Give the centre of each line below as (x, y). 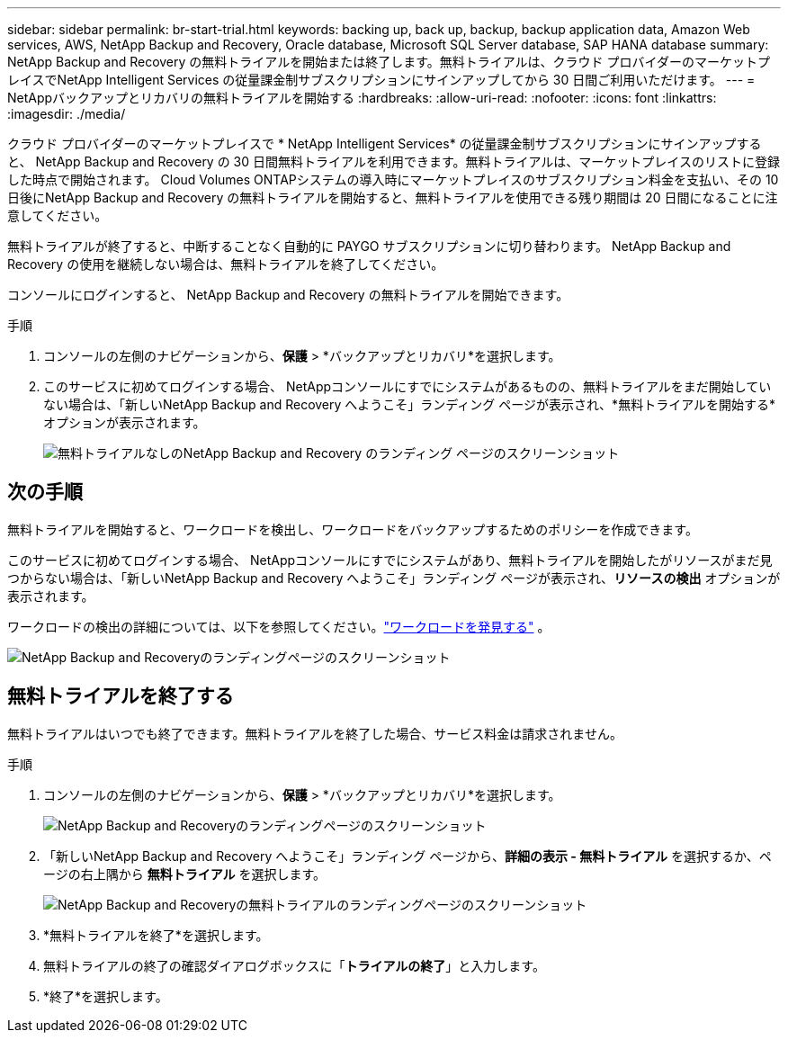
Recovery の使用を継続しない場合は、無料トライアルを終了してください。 (226, 264)
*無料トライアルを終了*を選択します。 (156, 935)
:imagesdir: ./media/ (67, 114)
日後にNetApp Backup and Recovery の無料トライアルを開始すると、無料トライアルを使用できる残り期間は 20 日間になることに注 (393, 197)
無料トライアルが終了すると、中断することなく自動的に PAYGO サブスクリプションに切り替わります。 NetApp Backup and (369, 246)
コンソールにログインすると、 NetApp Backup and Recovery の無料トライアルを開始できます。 (288, 295)
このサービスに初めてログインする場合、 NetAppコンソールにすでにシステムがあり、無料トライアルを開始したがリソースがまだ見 (390, 560)
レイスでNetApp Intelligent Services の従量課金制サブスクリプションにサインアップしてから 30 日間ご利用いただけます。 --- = (381, 80)
